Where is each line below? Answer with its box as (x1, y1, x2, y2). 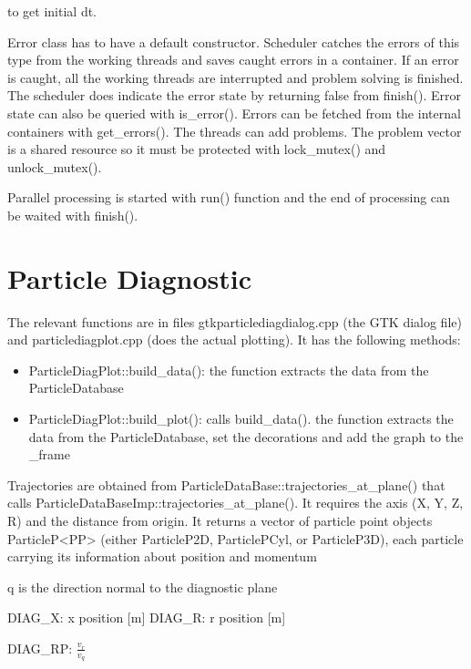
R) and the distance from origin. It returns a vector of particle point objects (7, 511, 433, 530)
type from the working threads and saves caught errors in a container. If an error (7, 50, 459, 69)
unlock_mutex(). (7, 157, 102, 176)
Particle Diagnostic (7, 259, 252, 296)
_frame (28, 445, 70, 464)
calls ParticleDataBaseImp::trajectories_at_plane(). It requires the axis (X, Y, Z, (7, 493, 464, 512)
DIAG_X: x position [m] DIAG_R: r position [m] (7, 608, 286, 627)
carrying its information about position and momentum (7, 547, 317, 566)
